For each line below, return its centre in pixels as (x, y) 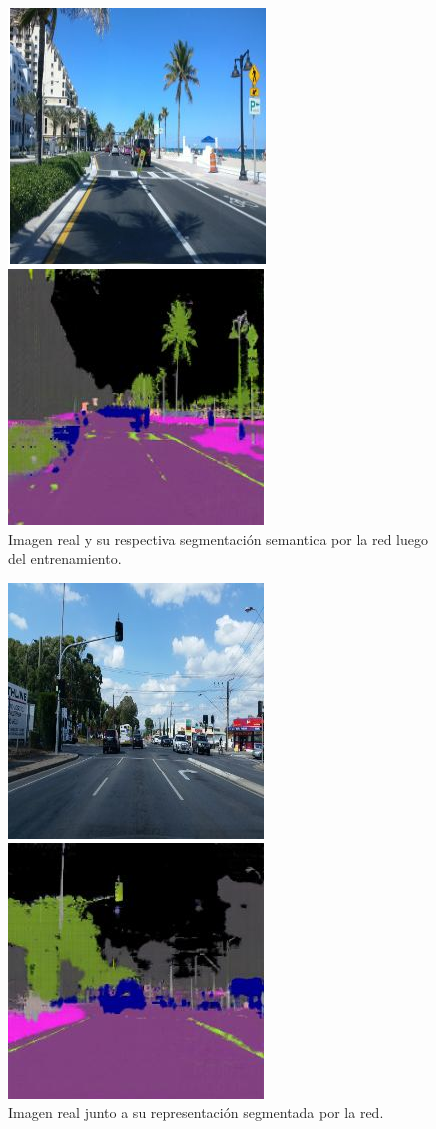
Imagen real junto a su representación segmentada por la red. (196, 1112)
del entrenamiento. (65, 558)
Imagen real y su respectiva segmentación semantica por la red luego (218, 538)
